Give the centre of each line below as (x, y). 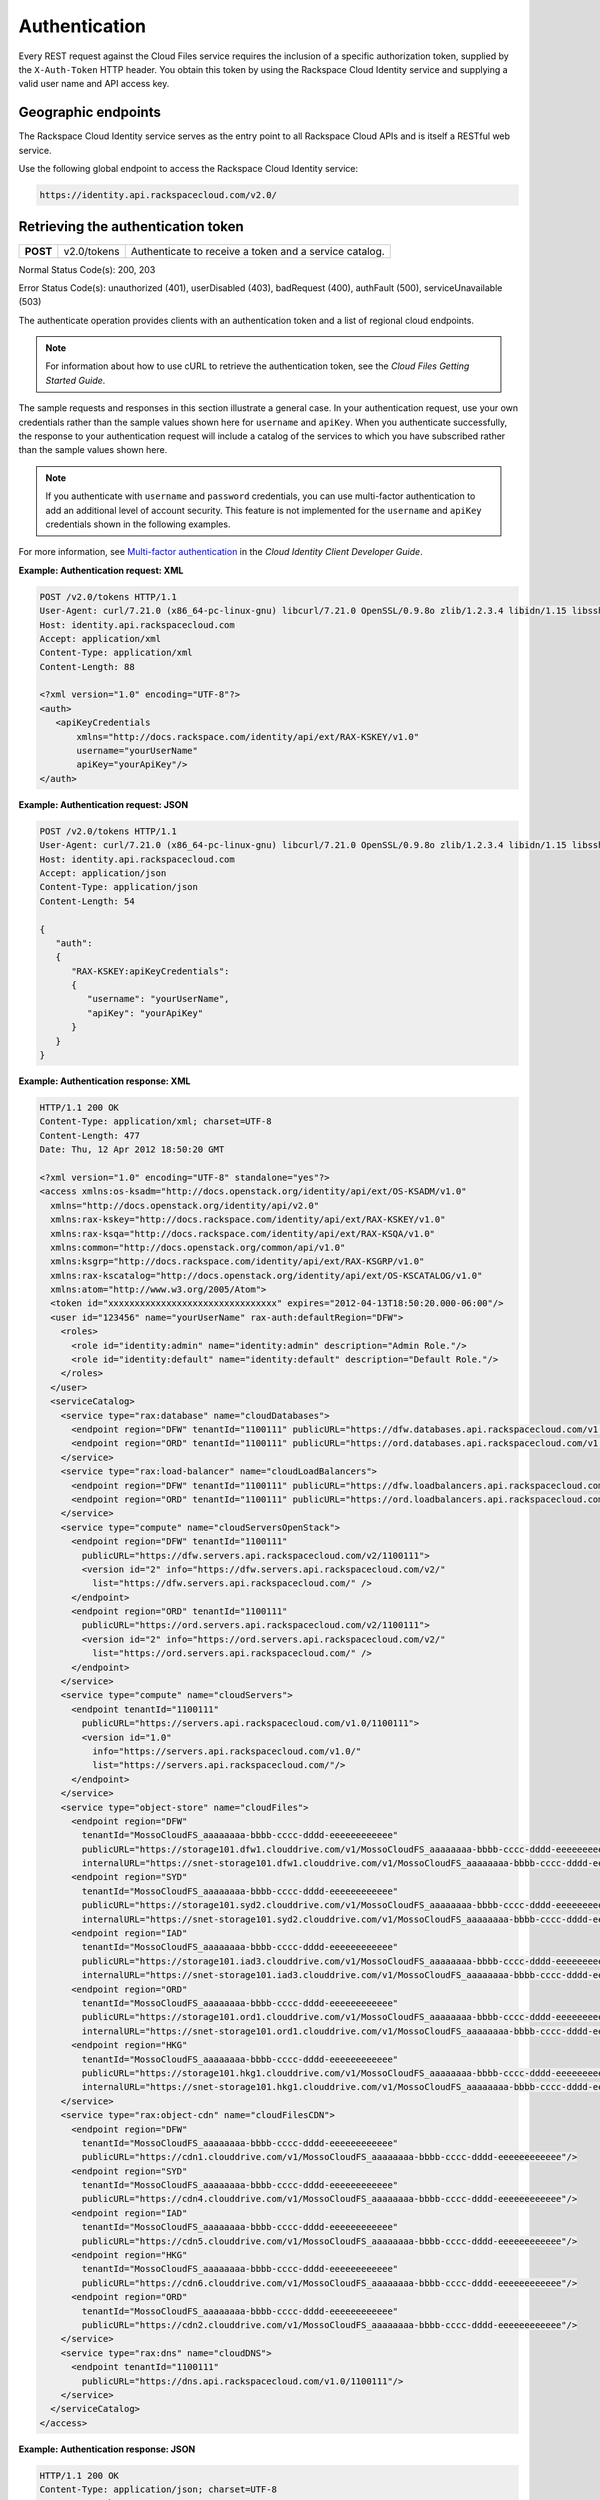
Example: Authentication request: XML (101, 570)
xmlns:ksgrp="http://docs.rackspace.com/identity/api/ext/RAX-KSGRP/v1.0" (237, 1261)
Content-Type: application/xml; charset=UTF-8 (155, 1121)
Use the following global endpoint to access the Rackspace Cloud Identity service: (188, 169)
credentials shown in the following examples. (138, 524)
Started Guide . (75, 380)
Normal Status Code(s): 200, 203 (87, 269)
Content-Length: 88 (87, 666)
